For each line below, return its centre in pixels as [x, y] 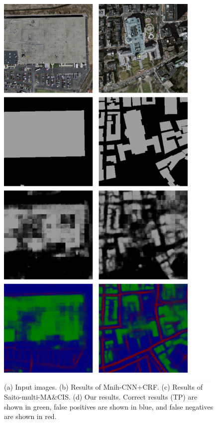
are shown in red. [30, 416]
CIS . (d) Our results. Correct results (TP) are [127, 396]
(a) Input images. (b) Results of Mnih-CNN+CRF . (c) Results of [103, 387]
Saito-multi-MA [28, 396]
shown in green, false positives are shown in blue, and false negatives [109, 406]
